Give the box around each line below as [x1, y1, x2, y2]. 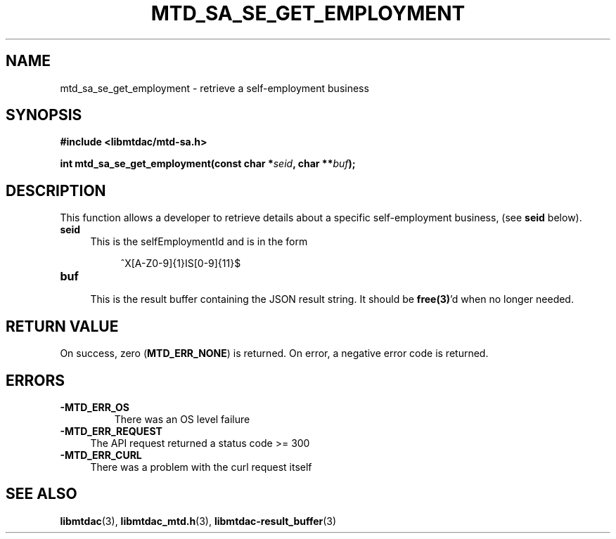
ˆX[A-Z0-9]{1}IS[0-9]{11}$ [120, 257, 241, 270]
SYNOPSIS [6, 106, 82, 124]
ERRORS [6, 371, 65, 389]
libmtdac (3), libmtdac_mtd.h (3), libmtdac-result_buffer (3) [60, 514, 337, 527]
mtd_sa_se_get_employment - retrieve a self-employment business [60, 82, 369, 94]
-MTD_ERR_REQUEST [60, 424, 162, 437]
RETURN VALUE [6, 317, 119, 335]
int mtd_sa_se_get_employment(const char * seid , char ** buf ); [60, 157, 356, 170]
